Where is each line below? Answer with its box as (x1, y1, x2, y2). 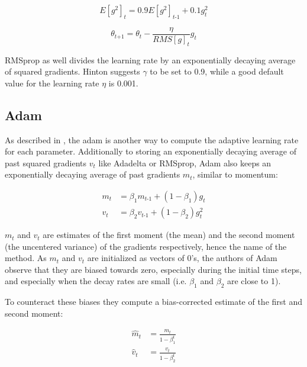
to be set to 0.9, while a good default (150, 65, 284, 78)
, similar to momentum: (192, 168, 278, 181)
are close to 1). (227, 275, 281, 287)
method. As (5, 252, 47, 264)
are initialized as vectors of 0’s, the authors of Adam (87, 252, 277, 264)
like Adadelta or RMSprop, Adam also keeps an (98, 156, 272, 169)
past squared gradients (5, 156, 86, 169)
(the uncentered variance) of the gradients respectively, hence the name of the (5, 240, 287, 252)
